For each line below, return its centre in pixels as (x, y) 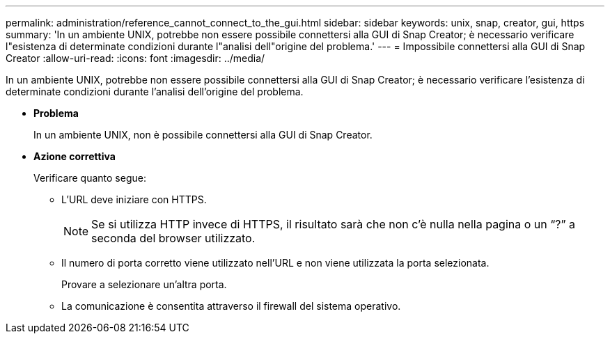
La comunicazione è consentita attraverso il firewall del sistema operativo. (231, 306)
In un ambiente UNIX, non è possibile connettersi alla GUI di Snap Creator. (203, 135)
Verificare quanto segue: (90, 178)
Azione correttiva (75, 156)
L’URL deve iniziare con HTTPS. (134, 199)
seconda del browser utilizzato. (173, 238)
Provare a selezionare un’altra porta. (144, 284)
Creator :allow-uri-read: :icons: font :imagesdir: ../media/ (135, 58)
